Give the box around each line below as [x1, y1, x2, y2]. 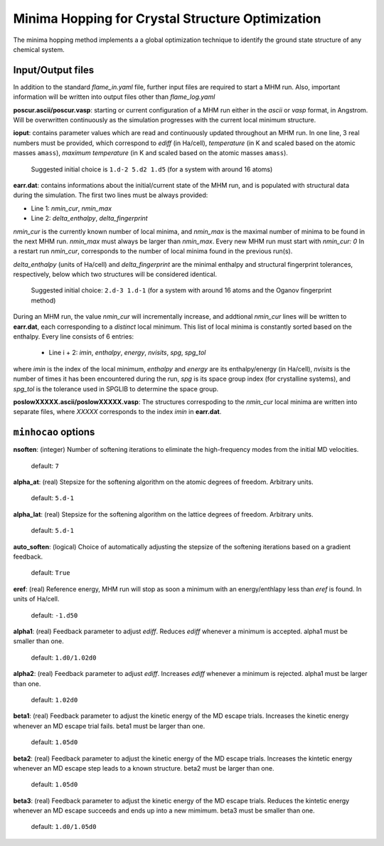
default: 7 [31, 461, 60, 470]
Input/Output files [13, 64, 95, 76]
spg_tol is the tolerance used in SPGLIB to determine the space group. [13, 384, 219, 393]
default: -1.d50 [31, 610, 78, 619]
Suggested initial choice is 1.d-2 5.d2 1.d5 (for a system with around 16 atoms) [31, 164, 273, 174]
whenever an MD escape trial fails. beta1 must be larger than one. [13, 721, 206, 730]
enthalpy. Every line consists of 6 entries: [13, 332, 134, 341]
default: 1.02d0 [31, 695, 78, 704]
